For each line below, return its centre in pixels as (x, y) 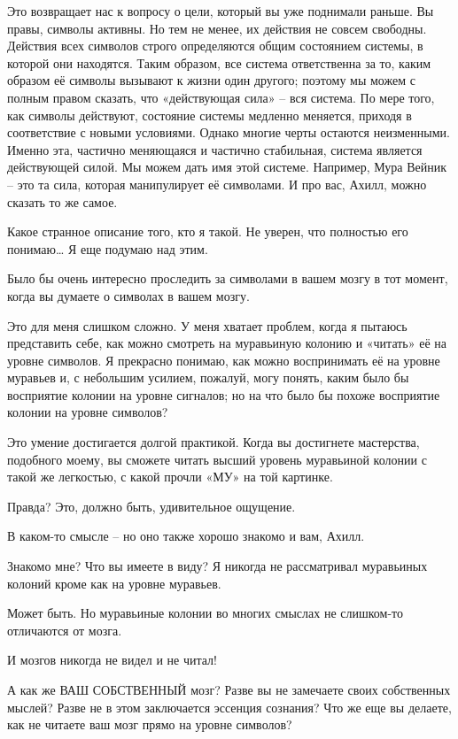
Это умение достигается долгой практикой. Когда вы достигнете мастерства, (213, 442)
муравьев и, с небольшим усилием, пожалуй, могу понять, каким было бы (208, 377)
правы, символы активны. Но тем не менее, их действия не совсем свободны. (217, 28)
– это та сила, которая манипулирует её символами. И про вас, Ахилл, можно (217, 184)
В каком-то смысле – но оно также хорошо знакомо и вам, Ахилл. (186, 536)
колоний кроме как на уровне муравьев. (114, 583)
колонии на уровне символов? (88, 412)
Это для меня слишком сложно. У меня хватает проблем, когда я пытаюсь (207, 325)
